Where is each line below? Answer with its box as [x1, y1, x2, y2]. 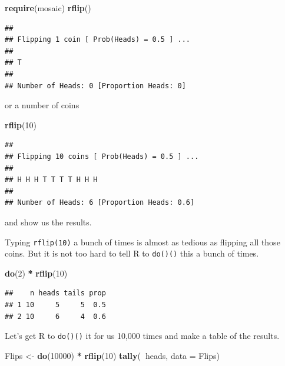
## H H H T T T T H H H [5, 175, 98, 184]
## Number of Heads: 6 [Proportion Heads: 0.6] [5, 198, 195, 207]
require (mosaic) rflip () [5, 2, 91, 14]
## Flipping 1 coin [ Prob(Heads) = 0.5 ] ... [5, 35, 190, 44]
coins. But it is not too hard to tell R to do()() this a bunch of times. [5, 247, 259, 259]
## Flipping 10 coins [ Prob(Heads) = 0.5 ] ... [5, 152, 199, 161]
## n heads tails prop [5, 289, 106, 298]
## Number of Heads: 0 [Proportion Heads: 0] [5, 81, 186, 90]
